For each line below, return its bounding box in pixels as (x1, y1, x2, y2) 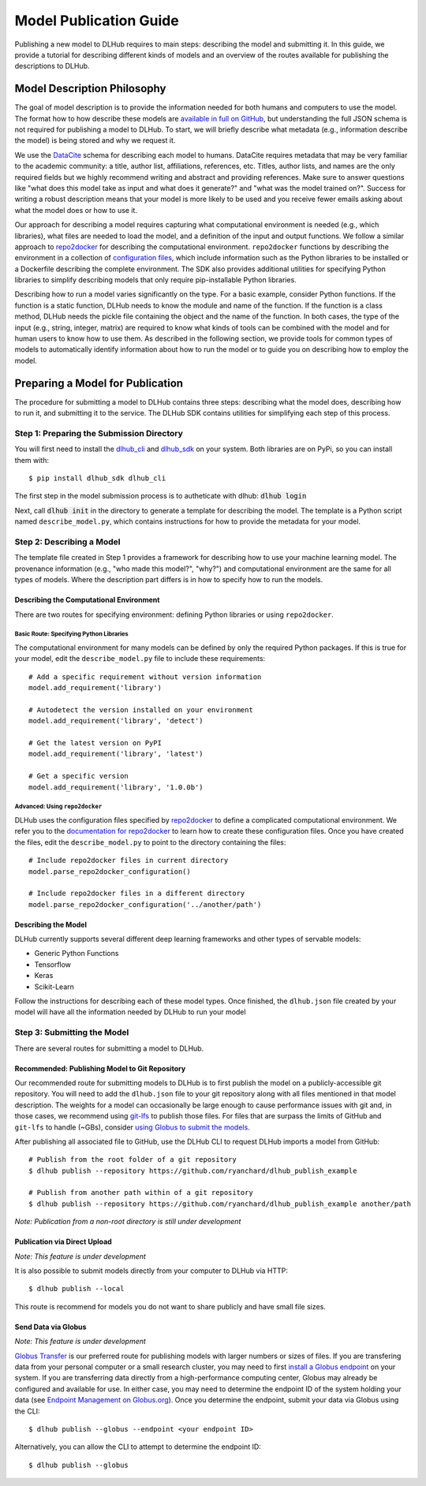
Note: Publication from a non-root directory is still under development (14, 1217, 241, 1227)
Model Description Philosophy (14, 82, 166, 95)
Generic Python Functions (34, 949, 119, 958)
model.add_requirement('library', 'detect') (28, 716, 204, 726)
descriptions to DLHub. (14, 62, 90, 71)
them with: (14, 455, 49, 465)
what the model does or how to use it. (14, 205, 138, 215)
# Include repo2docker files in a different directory (28, 889, 245, 898)
